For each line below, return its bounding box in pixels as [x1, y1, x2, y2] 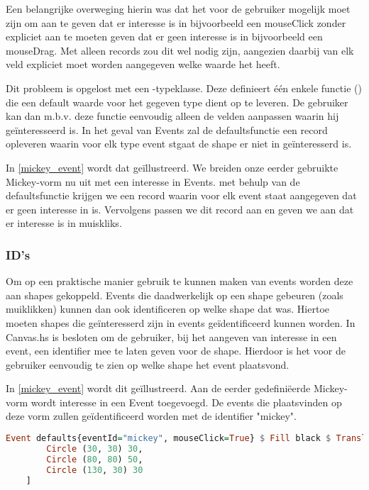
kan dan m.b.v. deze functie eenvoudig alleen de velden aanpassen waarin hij [6, 108, 339, 123]
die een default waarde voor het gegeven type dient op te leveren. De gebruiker [6, 94, 348, 109]
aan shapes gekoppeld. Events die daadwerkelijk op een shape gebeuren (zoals [6, 287, 343, 302]
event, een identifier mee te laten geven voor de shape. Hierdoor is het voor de [6, 343, 346, 358]
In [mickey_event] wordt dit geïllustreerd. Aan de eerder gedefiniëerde [6, 381, 311, 396]
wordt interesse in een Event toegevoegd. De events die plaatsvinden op [31, 394, 342, 409]
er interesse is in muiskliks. [6, 216, 122, 230]
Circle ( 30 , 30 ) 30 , [46, 443, 143, 454]
